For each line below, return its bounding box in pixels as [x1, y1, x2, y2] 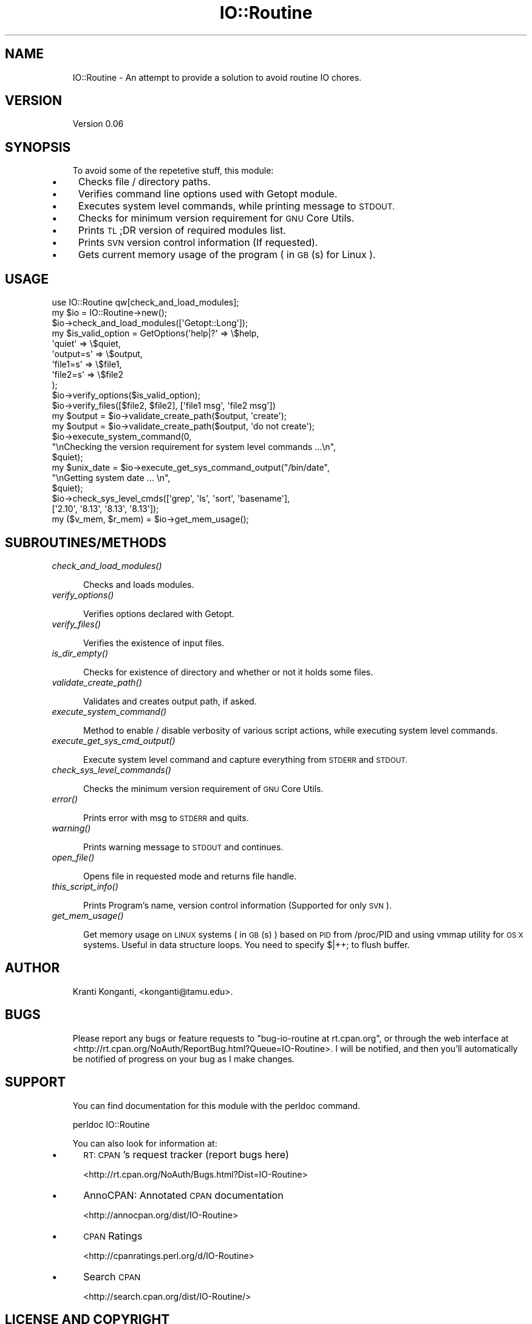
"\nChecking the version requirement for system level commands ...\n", [52, 442, 336, 452]
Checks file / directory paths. [78, 176, 211, 188]
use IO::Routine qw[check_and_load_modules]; [52, 297, 239, 308]
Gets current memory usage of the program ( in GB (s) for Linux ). [78, 248, 376, 261]
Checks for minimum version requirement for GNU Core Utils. [78, 212, 355, 225]
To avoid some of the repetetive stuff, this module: [72, 165, 274, 176]
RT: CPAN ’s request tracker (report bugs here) [83, 1148, 289, 1161]
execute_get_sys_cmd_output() [52, 735, 176, 746]
